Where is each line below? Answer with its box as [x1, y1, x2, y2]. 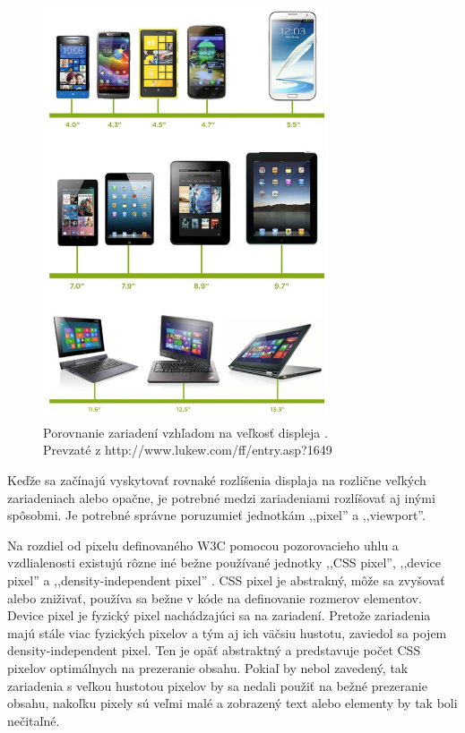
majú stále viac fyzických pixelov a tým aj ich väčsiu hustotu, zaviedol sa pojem [7, 623, 447, 642]
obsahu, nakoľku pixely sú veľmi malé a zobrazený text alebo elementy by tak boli [7, 694, 458, 712]
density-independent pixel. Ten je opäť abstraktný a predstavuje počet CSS [7, 641, 421, 660]
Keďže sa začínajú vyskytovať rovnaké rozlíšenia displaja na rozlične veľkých [7, 471, 426, 490]
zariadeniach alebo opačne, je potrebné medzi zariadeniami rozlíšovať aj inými [7, 488, 435, 507]
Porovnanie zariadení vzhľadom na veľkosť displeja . [43, 422, 328, 441]
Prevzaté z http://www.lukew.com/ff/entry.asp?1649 [43, 440, 332, 459]
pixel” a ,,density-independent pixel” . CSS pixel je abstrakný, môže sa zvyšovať [7, 571, 445, 590]
